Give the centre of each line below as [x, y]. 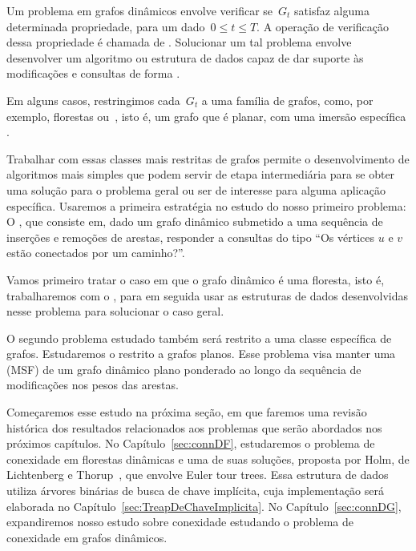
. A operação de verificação [323, 26]
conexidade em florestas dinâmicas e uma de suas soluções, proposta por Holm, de [208, 458]
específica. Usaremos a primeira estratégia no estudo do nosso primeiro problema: [206, 205]
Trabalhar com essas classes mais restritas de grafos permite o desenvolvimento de [208, 158]
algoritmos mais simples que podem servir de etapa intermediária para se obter [201, 174]
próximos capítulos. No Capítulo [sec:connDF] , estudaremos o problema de [191, 443]
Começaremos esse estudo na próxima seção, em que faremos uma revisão [187, 412]
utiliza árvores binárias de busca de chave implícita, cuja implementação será [195, 491]
